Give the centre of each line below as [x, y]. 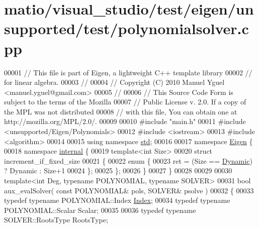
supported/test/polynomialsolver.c [126, 28]
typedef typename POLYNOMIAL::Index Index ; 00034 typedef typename [117, 200]
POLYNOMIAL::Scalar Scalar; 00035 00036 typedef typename [100, 210]
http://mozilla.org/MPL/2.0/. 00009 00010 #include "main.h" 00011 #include [125, 121]
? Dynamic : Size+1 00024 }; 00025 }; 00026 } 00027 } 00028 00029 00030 [118, 170]
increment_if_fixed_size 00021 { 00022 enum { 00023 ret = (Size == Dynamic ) [128, 160]
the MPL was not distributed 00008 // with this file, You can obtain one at [121, 111]
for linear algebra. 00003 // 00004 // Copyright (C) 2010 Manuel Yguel [114, 82]
